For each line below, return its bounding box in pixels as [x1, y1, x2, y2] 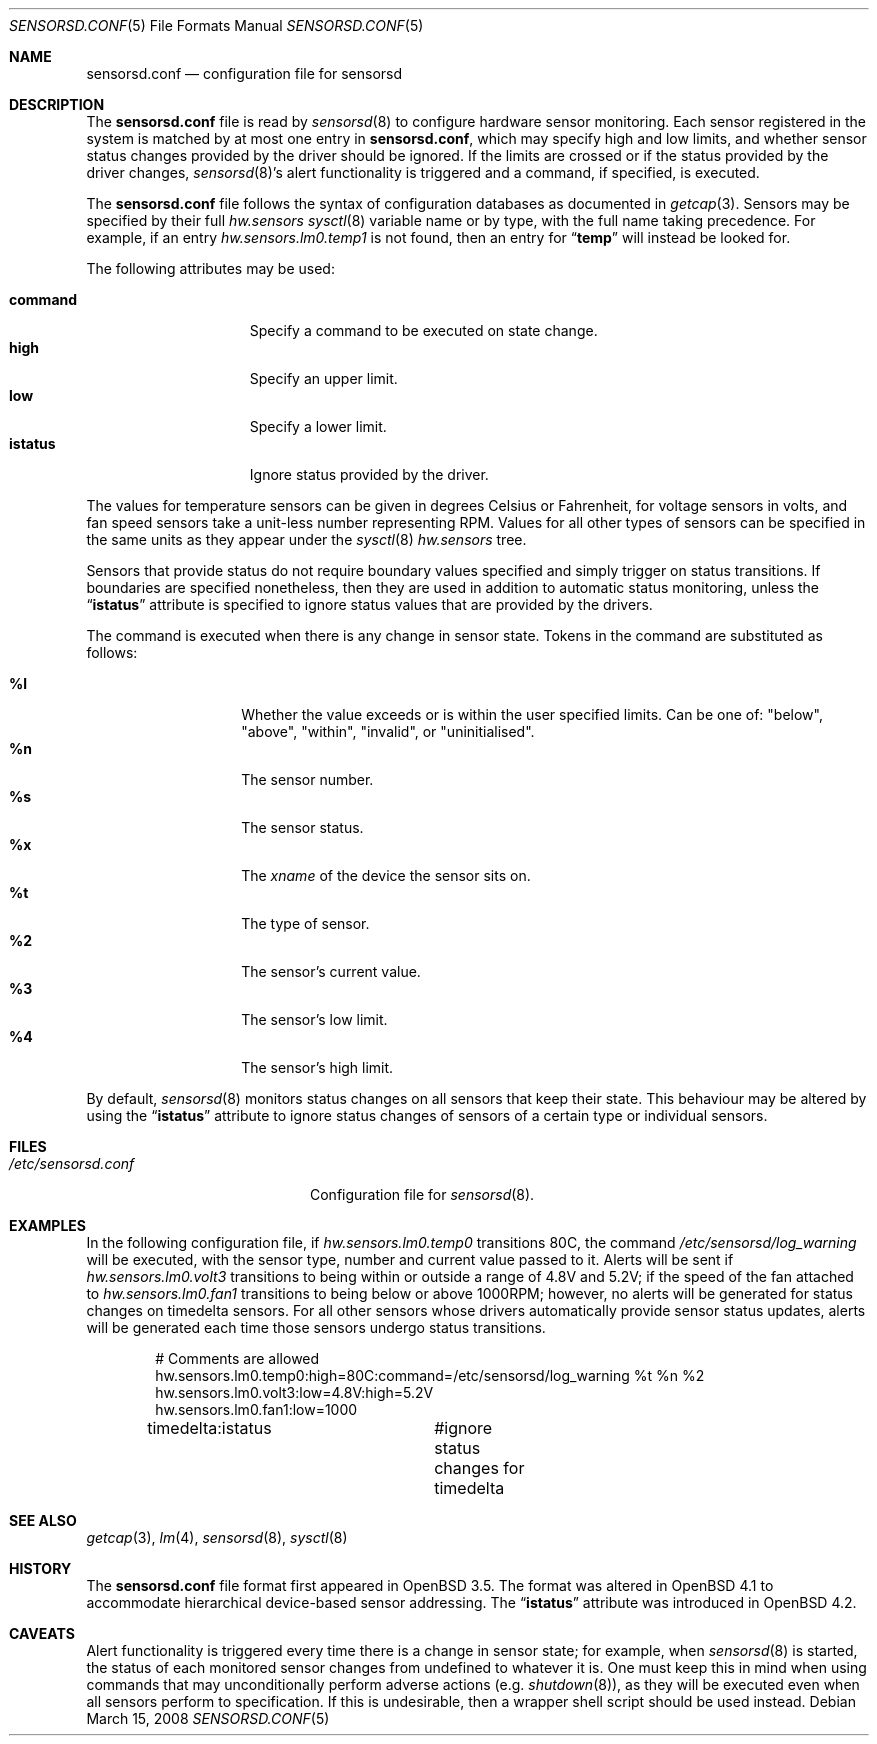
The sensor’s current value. [241, 963, 421, 980]
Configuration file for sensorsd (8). [310, 1186, 535, 1203]
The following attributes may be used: [86, 260, 335, 277]
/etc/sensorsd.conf [9, 1155, 135, 1172]
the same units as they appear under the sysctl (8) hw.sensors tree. [86, 531, 527, 548]
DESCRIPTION [9, 96, 105, 113]
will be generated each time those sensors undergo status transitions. [86, 1319, 546, 1336]
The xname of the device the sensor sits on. [241, 867, 531, 884]
